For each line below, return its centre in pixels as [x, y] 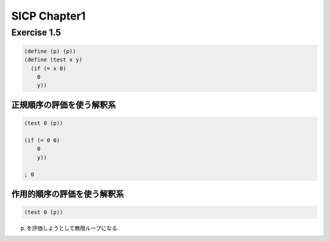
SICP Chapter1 [48, 16]
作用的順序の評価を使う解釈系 [68, 194]
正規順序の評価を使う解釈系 [64, 105]
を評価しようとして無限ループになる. [73, 228]
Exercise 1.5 [36, 32]
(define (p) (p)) [50, 51]
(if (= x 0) [49, 68]
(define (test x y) [53, 60]
